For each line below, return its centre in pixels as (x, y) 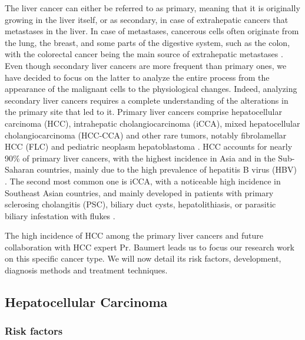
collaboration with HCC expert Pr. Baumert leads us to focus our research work (150, 247)
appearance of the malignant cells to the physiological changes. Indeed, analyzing (151, 89)
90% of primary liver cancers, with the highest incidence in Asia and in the (140, 158)
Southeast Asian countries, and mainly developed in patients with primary (139, 192)
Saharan (19, 169)
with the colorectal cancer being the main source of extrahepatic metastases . (144, 54)
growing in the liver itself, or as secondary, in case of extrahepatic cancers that (147, 19)
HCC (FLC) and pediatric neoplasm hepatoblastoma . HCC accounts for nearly (149, 146)
